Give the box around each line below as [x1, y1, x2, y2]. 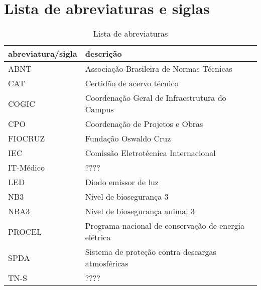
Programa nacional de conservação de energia [85, 220, 245, 232]
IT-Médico [8, 162, 45, 174]
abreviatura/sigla [8, 48, 77, 60]
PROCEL [8, 225, 42, 237]
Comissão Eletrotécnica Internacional [85, 147, 216, 159]
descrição [85, 48, 122, 60]
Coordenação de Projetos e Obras [85, 118, 203, 130]
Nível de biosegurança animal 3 [85, 205, 195, 217]
